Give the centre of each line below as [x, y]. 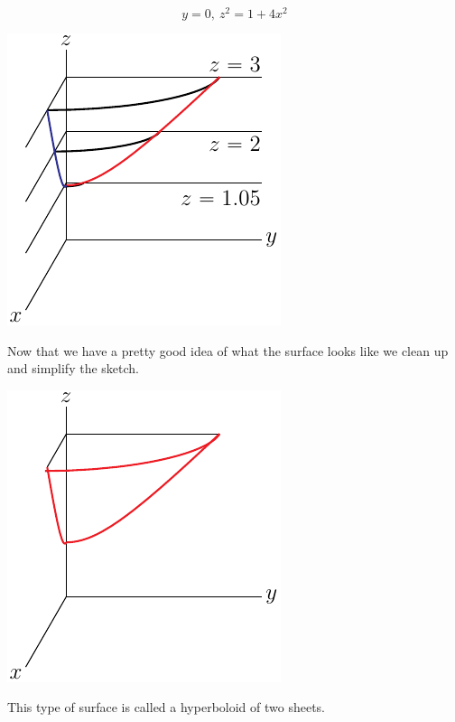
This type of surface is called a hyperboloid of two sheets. [167, 707]
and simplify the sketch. [73, 368]
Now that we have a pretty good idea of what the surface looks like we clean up [228, 350]
